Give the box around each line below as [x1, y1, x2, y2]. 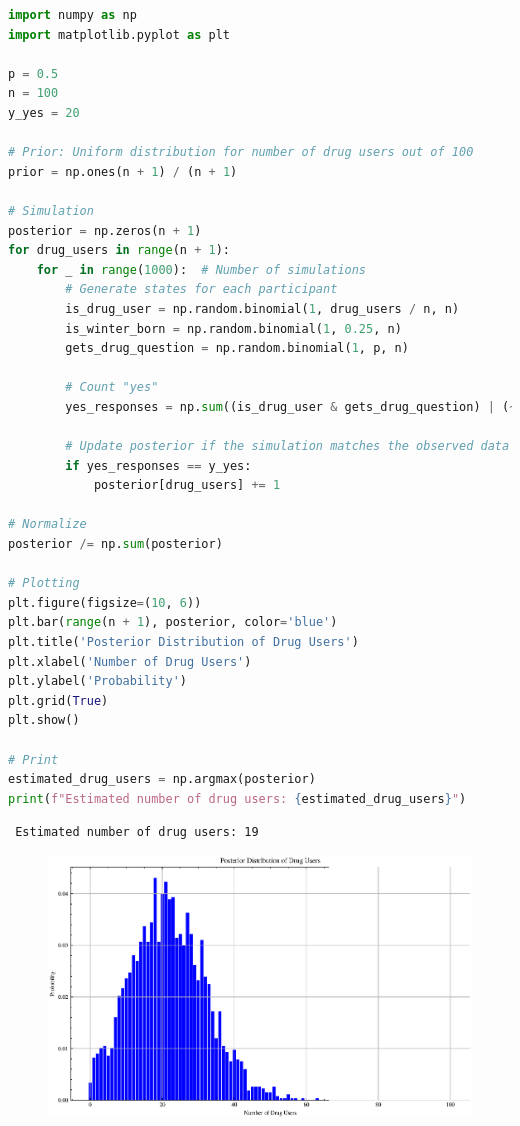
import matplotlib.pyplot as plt [8, 27, 230, 42]
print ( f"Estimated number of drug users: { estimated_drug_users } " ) [8, 791, 467, 806]
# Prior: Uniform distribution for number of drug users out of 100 [8, 145, 474, 160]
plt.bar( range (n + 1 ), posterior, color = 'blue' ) [8, 615, 338, 630]
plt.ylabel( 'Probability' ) [8, 674, 187, 689]
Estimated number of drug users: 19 [15, 825, 259, 840]
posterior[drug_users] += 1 [93, 478, 281, 493]
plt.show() [8, 713, 80, 728]
